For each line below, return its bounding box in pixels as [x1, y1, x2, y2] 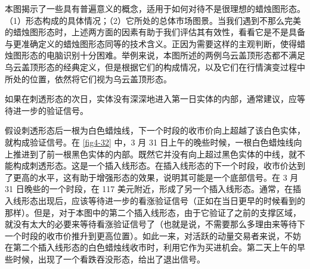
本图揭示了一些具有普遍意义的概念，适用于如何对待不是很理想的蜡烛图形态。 [5, 2, 305, 14]
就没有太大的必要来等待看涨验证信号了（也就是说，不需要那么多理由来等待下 [5, 218, 305, 230]
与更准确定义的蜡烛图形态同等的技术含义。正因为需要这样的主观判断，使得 [5, 37, 297, 50]
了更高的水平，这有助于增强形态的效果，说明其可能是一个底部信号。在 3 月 [5, 171, 299, 183]
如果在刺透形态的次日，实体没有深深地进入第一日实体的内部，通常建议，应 [5, 92, 297, 105]
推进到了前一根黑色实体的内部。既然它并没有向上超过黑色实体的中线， [13, 147, 289, 160]
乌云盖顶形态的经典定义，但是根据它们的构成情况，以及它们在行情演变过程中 [5, 60, 305, 73]
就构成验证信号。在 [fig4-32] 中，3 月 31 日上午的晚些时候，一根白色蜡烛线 [5, 135, 294, 148]
